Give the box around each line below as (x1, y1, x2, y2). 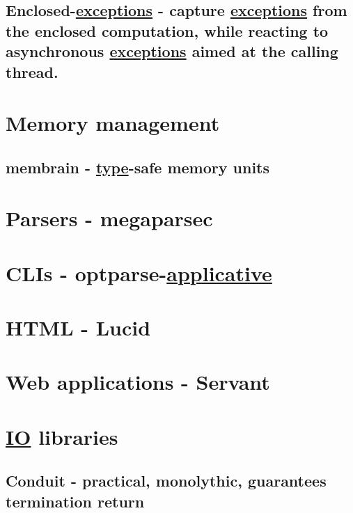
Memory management (6, 109, 220, 137)
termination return (6, 490, 145, 512)
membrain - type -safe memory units (6, 156, 270, 177)
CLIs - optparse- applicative (6, 258, 272, 287)
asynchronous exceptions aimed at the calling (6, 40, 338, 62)
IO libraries (6, 422, 118, 450)
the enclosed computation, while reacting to (6, 19, 329, 41)
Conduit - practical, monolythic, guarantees (6, 470, 327, 491)
